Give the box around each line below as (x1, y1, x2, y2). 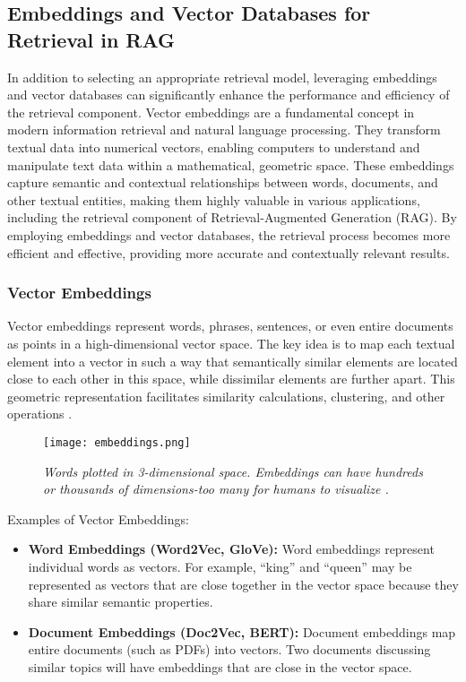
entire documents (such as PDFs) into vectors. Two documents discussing (28, 640, 431, 659)
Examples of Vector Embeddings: (7, 509, 189, 528)
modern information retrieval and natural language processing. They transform (7, 120, 441, 139)
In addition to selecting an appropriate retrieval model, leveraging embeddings (7, 67, 437, 86)
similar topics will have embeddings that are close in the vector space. (28, 657, 412, 676)
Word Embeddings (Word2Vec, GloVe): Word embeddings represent (28, 540, 435, 558)
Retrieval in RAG (7, 25, 176, 53)
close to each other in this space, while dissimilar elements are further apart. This (7, 369, 455, 388)
